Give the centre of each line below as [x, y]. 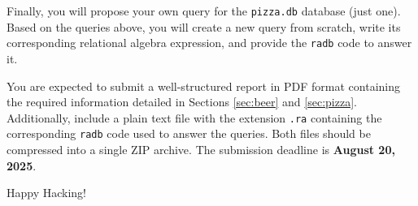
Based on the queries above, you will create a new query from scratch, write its [204, 26]
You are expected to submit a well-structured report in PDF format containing [203, 86]
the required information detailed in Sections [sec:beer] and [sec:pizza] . [182, 102]
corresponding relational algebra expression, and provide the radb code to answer [209, 43]
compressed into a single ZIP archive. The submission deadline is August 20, [201, 149]
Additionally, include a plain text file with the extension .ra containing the [194, 117]
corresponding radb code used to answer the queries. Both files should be [189, 133]
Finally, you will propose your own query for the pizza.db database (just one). [204, 11]
